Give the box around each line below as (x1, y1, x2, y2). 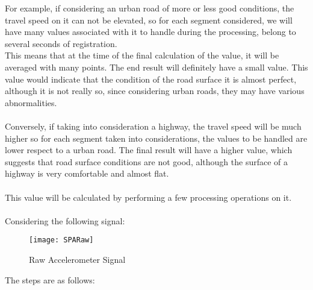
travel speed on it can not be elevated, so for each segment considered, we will (5, 13, 293, 26)
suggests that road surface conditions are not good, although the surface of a (5, 155, 288, 168)
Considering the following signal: (5, 214, 125, 227)
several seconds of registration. (5, 37, 117, 49)
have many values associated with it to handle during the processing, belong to (5, 25, 296, 38)
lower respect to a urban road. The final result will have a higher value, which (5, 143, 293, 156)
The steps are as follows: (5, 273, 95, 286)
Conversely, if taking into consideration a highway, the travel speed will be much (5, 119, 302, 132)
